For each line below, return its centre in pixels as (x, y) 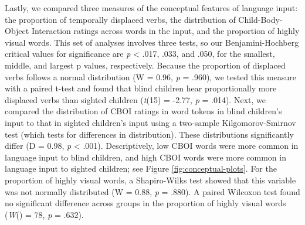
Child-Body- (260, 19)
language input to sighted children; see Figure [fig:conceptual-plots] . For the (141, 168)
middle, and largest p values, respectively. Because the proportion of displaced (145, 65)
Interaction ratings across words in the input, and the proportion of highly (165, 31)
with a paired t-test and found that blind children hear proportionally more (141, 88)
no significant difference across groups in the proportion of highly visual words (145, 203)
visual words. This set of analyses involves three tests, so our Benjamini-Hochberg (152, 42)
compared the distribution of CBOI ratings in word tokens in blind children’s (143, 111)
